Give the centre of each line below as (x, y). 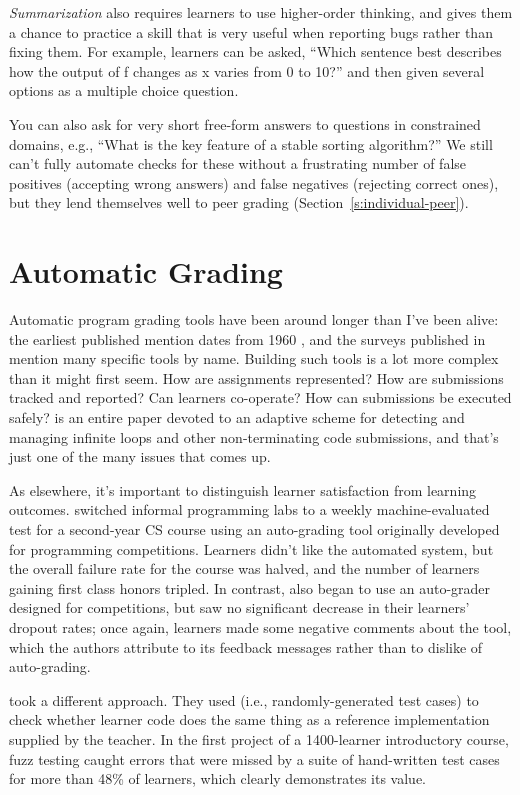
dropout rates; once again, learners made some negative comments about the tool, (260, 626)
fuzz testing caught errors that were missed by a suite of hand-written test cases (254, 758)
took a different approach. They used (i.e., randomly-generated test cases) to (244, 699)
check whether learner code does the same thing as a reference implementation (249, 719)
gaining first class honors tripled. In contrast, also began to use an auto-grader (250, 587)
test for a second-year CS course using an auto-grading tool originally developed (254, 529)
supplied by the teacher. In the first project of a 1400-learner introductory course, (259, 738)
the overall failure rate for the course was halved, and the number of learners (244, 568)
